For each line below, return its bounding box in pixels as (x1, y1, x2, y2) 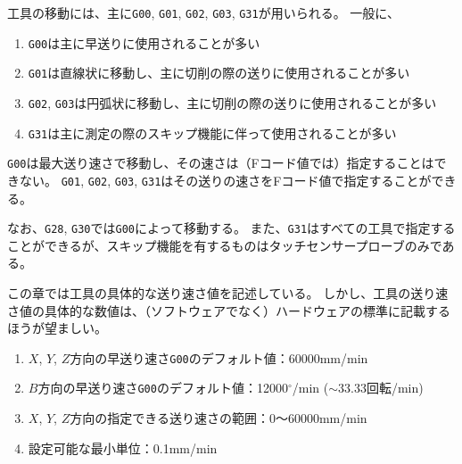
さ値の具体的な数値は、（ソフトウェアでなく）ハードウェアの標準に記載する (7, 301, 450, 319)
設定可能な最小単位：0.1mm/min (28, 438, 218, 457)
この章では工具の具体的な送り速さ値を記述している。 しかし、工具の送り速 (7, 284, 449, 302)
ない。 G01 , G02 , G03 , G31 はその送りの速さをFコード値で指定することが (19, 170, 432, 189)
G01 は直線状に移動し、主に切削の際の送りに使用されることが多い (28, 63, 410, 82)
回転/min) (366, 378, 424, 397)
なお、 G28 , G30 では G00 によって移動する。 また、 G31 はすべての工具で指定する (7, 219, 456, 237)
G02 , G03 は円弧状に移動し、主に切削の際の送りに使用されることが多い (28, 93, 437, 112)
